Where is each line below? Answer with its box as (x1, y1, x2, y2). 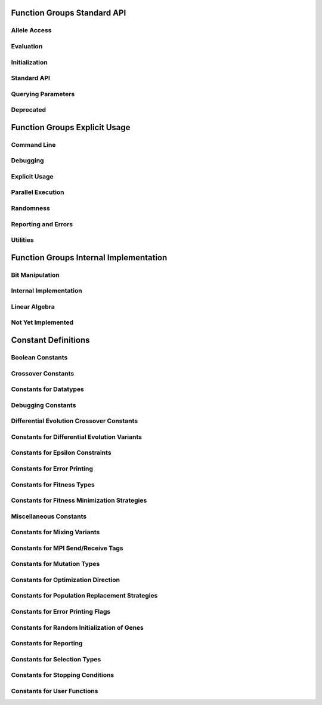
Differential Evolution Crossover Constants (11, 417, 138, 425)
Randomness (11, 204, 50, 213)
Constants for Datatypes (11, 385, 85, 393)
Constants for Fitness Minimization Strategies (11, 496, 147, 504)
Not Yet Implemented (11, 318, 74, 327)
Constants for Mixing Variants (11, 528, 100, 537)
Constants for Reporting (11, 639, 83, 648)
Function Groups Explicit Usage (11, 122, 131, 133)
